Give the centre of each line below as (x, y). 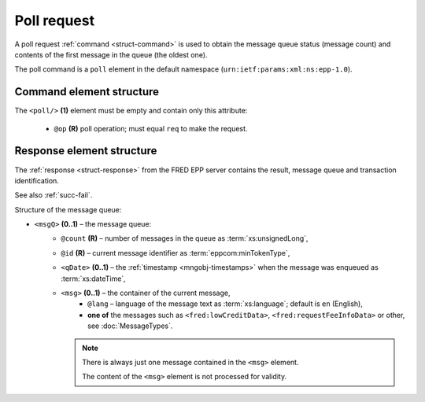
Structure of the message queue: (68, 209)
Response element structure (86, 151)
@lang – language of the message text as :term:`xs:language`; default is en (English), (225, 304)
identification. (37, 180)
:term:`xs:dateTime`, (93, 278)
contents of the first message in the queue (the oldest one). (111, 54)
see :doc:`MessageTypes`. (130, 326)
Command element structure (87, 92)
